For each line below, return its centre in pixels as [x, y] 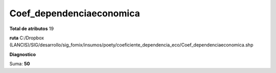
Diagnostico [22, 54]
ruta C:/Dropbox [27, 38]
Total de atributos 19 [31, 29]
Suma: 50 [20, 64]
